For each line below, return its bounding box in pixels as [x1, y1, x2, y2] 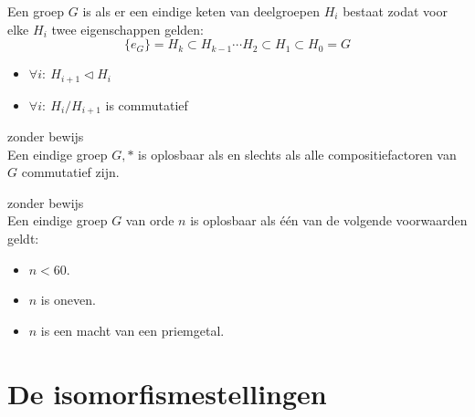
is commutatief [105, 95, 188, 114]
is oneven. [40, 290, 96, 309]
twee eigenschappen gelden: [51, 19, 204, 38]
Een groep [7, 2, 65, 20]
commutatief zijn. [21, 162, 120, 182]
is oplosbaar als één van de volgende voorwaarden [190, 211, 468, 230]
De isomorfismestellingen [7, 374, 327, 412]
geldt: [7, 229, 39, 248]
